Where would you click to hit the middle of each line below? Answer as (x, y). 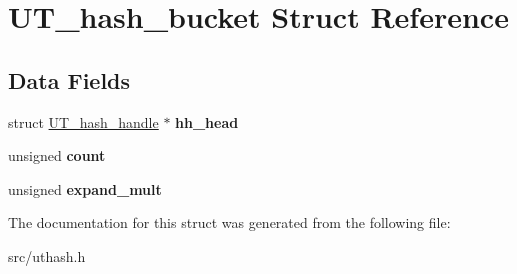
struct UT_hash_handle (83, 121)
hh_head (207, 121)
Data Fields (69, 79)
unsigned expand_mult (85, 188)
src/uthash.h (47, 255)
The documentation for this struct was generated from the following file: (229, 222)
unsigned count (57, 155)
